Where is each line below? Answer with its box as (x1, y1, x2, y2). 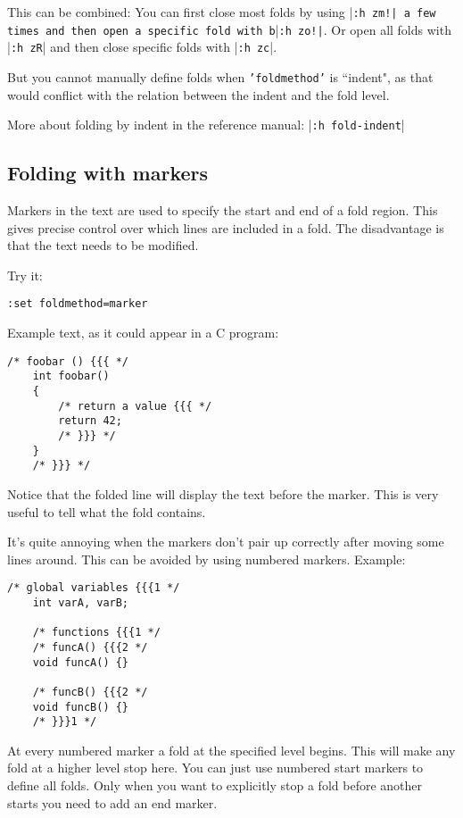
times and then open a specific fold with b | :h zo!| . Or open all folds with (7, 20, 451, 38)
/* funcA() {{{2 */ (32, 640, 148, 654)
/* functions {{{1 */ (32, 626, 161, 639)
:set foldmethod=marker (7, 297, 148, 311)
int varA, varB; (32, 596, 129, 609)
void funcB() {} (32, 700, 129, 714)
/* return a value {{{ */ (58, 399, 212, 413)
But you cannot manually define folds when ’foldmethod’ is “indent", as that (7, 67, 434, 86)
